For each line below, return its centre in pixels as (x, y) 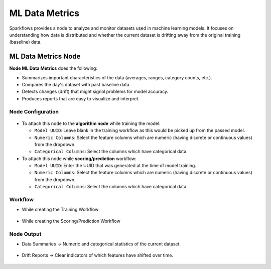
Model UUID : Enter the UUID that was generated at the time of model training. (115, 166)
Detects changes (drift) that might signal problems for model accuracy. (95, 92)
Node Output (25, 234)
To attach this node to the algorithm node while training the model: (91, 123)
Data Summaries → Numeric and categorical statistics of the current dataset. (101, 244)
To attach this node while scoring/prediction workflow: (79, 159)
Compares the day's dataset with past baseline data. (76, 85)
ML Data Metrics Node (45, 56)
